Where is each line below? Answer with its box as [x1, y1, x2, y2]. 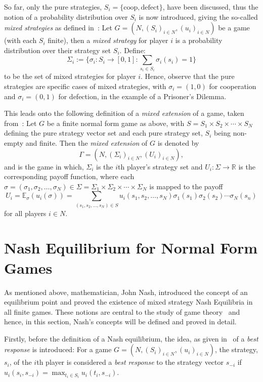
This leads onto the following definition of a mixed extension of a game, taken [4, 108, 244, 118]
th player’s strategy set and [118, 161, 203, 172]
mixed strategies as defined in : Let [4, 22, 112, 33]
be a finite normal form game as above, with [47, 117, 185, 128]
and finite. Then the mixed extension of [25, 137, 148, 148]
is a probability [175, 35, 223, 46]
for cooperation [209, 80, 256, 91]
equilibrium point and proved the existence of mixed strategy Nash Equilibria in [4, 296, 253, 307]
